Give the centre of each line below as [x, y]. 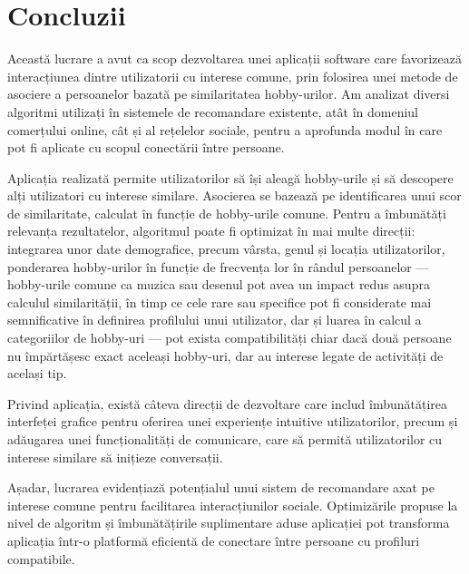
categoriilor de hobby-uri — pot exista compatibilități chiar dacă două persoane [230, 338]
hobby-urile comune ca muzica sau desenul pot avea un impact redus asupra [219, 284]
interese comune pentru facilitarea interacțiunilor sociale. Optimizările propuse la [233, 505]
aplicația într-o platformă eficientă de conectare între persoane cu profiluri [214, 540]
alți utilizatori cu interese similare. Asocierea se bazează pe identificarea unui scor [234, 195]
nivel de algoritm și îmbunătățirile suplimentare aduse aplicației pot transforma [229, 523]
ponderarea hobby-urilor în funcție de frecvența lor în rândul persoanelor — [218, 266]
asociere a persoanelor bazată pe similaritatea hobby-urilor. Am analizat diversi [229, 94]
